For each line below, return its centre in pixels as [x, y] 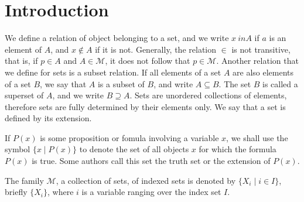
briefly [16, 192]
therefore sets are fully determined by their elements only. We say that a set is [145, 106]
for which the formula [238, 149]
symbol [18, 149]
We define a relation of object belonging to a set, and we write [117, 38]
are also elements [263, 72]
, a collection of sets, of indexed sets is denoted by [146, 180]
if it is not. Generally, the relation [156, 49]
